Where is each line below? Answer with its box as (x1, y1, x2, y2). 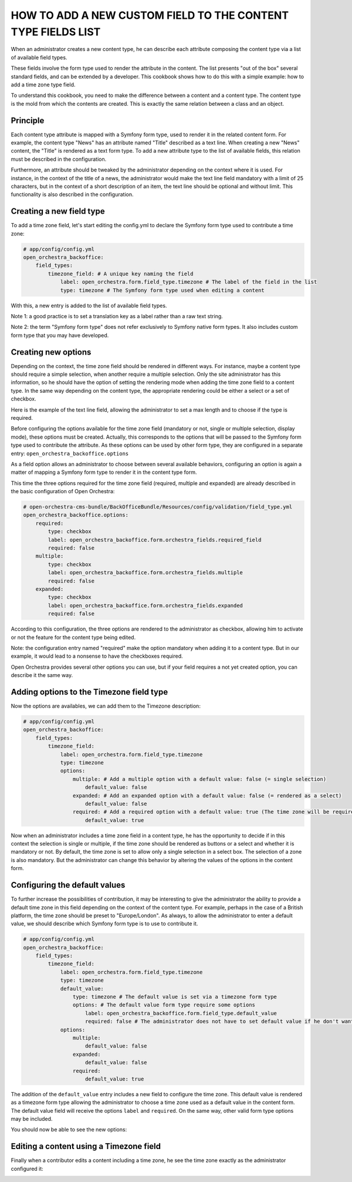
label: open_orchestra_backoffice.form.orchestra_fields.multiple (48, 570, 243, 576)
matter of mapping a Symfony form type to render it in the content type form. (11, 469, 197, 476)
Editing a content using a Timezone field (11, 1141, 161, 1151)
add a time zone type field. (11, 81, 76, 88)
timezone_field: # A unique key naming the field (48, 270, 194, 277)
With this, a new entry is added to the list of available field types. (11, 302, 167, 309)
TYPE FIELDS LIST (11, 25, 101, 38)
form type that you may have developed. (11, 332, 109, 339)
